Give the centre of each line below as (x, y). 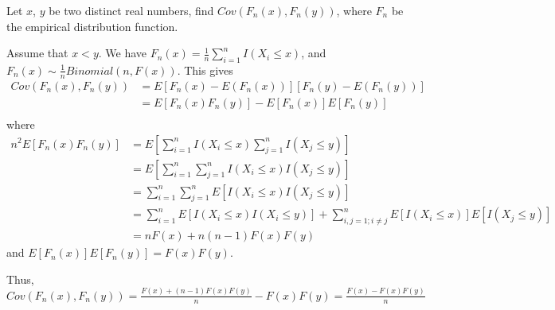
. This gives (205, 70)
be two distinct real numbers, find (131, 10)
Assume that (37, 53)
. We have (123, 53)
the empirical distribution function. (92, 26)
